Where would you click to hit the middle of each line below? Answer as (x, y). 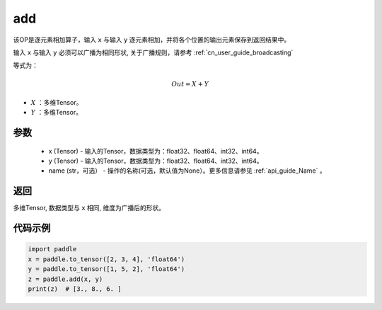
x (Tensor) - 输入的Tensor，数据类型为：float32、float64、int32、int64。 (156, 151)
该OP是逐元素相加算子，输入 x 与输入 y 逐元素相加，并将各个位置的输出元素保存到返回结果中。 (152, 40)
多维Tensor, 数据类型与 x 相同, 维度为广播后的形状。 (89, 208)
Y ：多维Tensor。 (57, 113)
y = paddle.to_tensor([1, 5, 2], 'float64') (106, 269)
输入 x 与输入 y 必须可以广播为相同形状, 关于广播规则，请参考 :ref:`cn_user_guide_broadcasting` (153, 52)
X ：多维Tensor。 (57, 102)
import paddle (52, 249)
